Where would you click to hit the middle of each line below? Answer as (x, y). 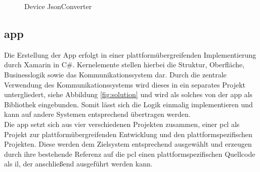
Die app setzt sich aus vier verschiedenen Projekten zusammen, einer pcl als (122, 124)
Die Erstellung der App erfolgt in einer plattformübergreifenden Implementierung (130, 54)
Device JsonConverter (58, 6)
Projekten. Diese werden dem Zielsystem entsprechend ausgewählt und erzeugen (128, 144)
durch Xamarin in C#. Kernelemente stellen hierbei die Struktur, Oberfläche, (124, 64)
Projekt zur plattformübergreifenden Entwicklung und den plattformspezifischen (128, 134)
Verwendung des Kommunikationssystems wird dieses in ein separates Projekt (125, 84)
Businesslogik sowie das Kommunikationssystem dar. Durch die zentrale (115, 74)
